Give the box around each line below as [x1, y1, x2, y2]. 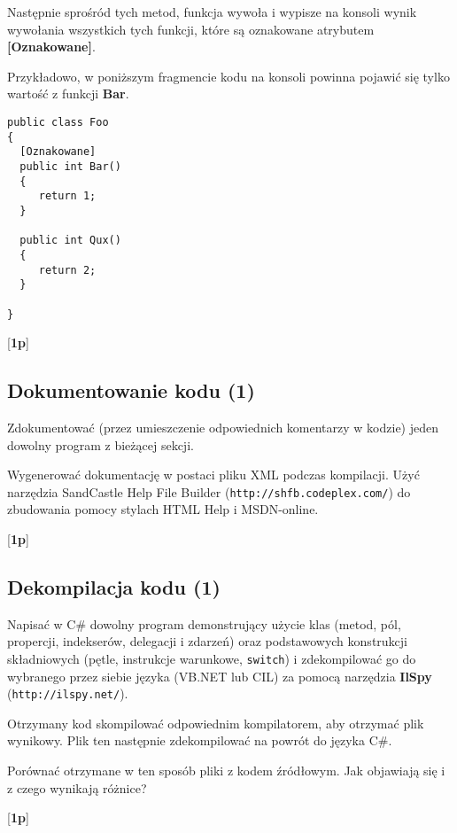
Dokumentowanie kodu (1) [7, 377, 255, 404]
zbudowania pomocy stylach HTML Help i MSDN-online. [7, 500, 319, 518]
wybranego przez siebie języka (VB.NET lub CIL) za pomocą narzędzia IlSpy [7, 666, 432, 685]
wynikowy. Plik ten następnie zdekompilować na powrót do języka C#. [7, 731, 392, 750]
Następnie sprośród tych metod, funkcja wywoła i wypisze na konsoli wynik [7, 3, 417, 20]
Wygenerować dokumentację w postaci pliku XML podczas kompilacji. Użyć [7, 465, 420, 484]
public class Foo [7, 115, 109, 128]
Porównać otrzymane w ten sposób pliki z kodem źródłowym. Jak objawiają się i [7, 761, 445, 780]
